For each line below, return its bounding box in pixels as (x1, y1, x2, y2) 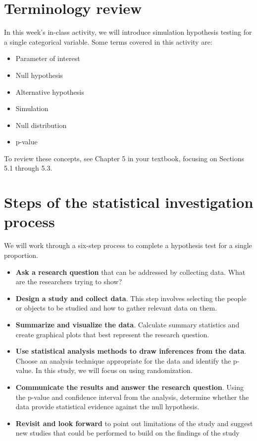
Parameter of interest (15, 53, 80, 63)
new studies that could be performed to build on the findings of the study (15, 428, 240, 438)
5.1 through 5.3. (4, 163, 52, 173)
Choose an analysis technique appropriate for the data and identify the (15, 355, 231, 366)
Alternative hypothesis (15, 86, 84, 97)
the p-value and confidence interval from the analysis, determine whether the (15, 391, 249, 402)
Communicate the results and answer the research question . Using (15, 381, 244, 392)
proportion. (4, 250, 38, 260)
